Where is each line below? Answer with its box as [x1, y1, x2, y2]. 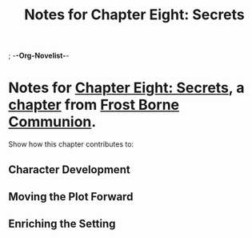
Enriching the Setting [8, 217, 116, 231]
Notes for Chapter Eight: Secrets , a [8, 79, 245, 97]
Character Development [8, 163, 130, 176]
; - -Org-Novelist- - [8, 50, 70, 61]
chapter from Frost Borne [8, 96, 180, 114]
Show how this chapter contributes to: [8, 139, 134, 149]
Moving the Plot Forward [8, 190, 134, 204]
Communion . [8, 113, 97, 131]
